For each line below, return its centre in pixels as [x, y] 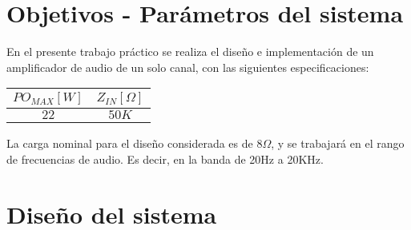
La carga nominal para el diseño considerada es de [130, 143]
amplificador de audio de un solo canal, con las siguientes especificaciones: [188, 67]
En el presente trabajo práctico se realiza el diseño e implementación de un [190, 52]
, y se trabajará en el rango [338, 143]
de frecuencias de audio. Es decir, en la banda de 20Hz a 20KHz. [165, 159]
